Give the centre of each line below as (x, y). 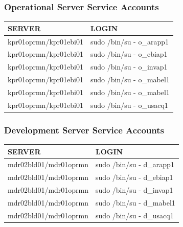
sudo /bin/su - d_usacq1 (135, 215)
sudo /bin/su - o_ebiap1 (129, 54)
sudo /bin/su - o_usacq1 (129, 105)
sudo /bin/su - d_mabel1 (135, 202)
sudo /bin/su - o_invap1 (129, 67)
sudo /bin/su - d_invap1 (134, 190)
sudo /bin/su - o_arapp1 (129, 41)
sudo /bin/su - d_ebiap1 (134, 177)
